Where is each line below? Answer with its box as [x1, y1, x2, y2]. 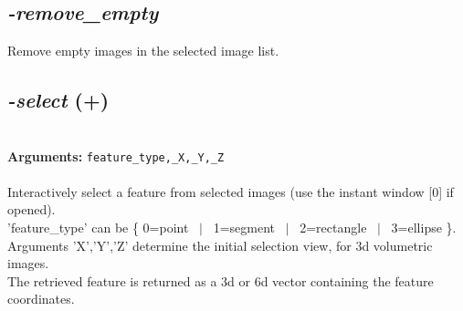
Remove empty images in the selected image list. [7, 41, 279, 60]
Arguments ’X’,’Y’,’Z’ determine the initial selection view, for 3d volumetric [7, 235, 433, 254]
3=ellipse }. [391, 218, 457, 237]
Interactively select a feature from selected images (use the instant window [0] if [7, 181, 454, 201]
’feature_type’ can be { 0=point [7, 218, 189, 237]
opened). [7, 200, 56, 219]
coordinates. [7, 289, 75, 308]
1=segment [213, 218, 275, 237]
